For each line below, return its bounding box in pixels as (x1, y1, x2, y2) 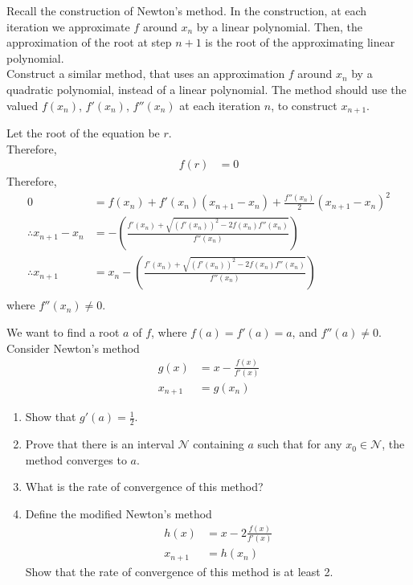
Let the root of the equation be (6, 125, 160, 141)
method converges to (25, 451, 127, 468)
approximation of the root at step (6, 34, 172, 51)
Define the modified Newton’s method (25, 505, 212, 522)
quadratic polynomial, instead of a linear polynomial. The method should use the (6, 80, 407, 97)
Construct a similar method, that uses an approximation (6, 65, 285, 82)
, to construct (271, 96, 337, 113)
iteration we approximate (6, 18, 130, 35)
